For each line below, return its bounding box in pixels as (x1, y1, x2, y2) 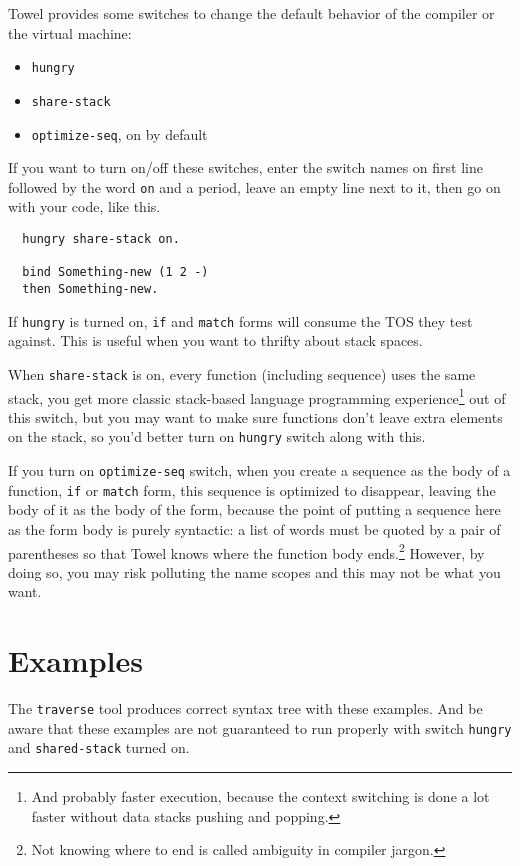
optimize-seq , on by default (31, 123, 208, 144)
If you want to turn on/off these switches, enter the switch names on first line (8, 157, 483, 178)
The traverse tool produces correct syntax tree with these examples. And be (8, 698, 483, 719)
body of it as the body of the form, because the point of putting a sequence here (8, 499, 501, 520)
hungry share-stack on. (22, 232, 180, 246)
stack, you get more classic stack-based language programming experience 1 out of (8, 384, 506, 408)
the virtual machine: (8, 22, 132, 43)
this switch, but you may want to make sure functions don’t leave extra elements (8, 406, 503, 427)
